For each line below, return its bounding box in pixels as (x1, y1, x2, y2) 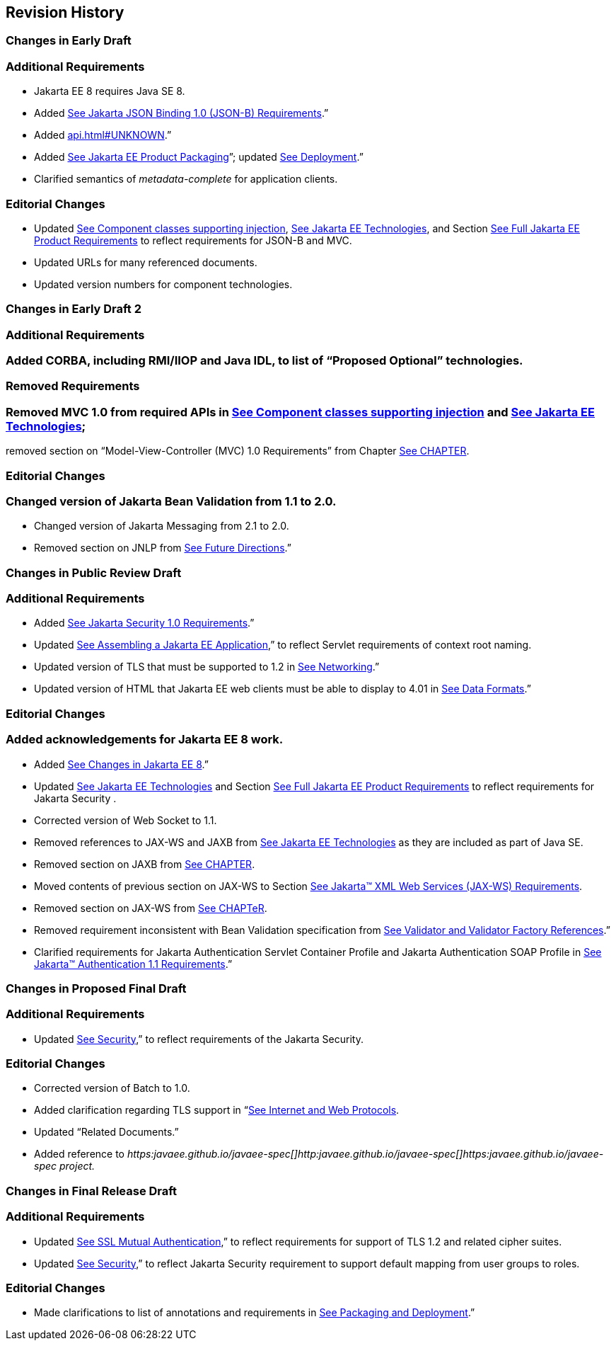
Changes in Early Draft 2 (6, 302, 142, 316)
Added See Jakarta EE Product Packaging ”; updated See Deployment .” (34, 151, 364, 164)
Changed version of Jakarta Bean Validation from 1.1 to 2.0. (6, 494, 337, 508)
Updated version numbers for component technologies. (34, 278, 293, 290)
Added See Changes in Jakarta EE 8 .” (34, 758, 209, 770)
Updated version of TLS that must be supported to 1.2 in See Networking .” (34, 661, 380, 673)
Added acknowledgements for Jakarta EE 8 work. (6, 732, 284, 747)
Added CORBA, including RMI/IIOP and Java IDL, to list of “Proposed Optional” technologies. (6, 353, 523, 368)
